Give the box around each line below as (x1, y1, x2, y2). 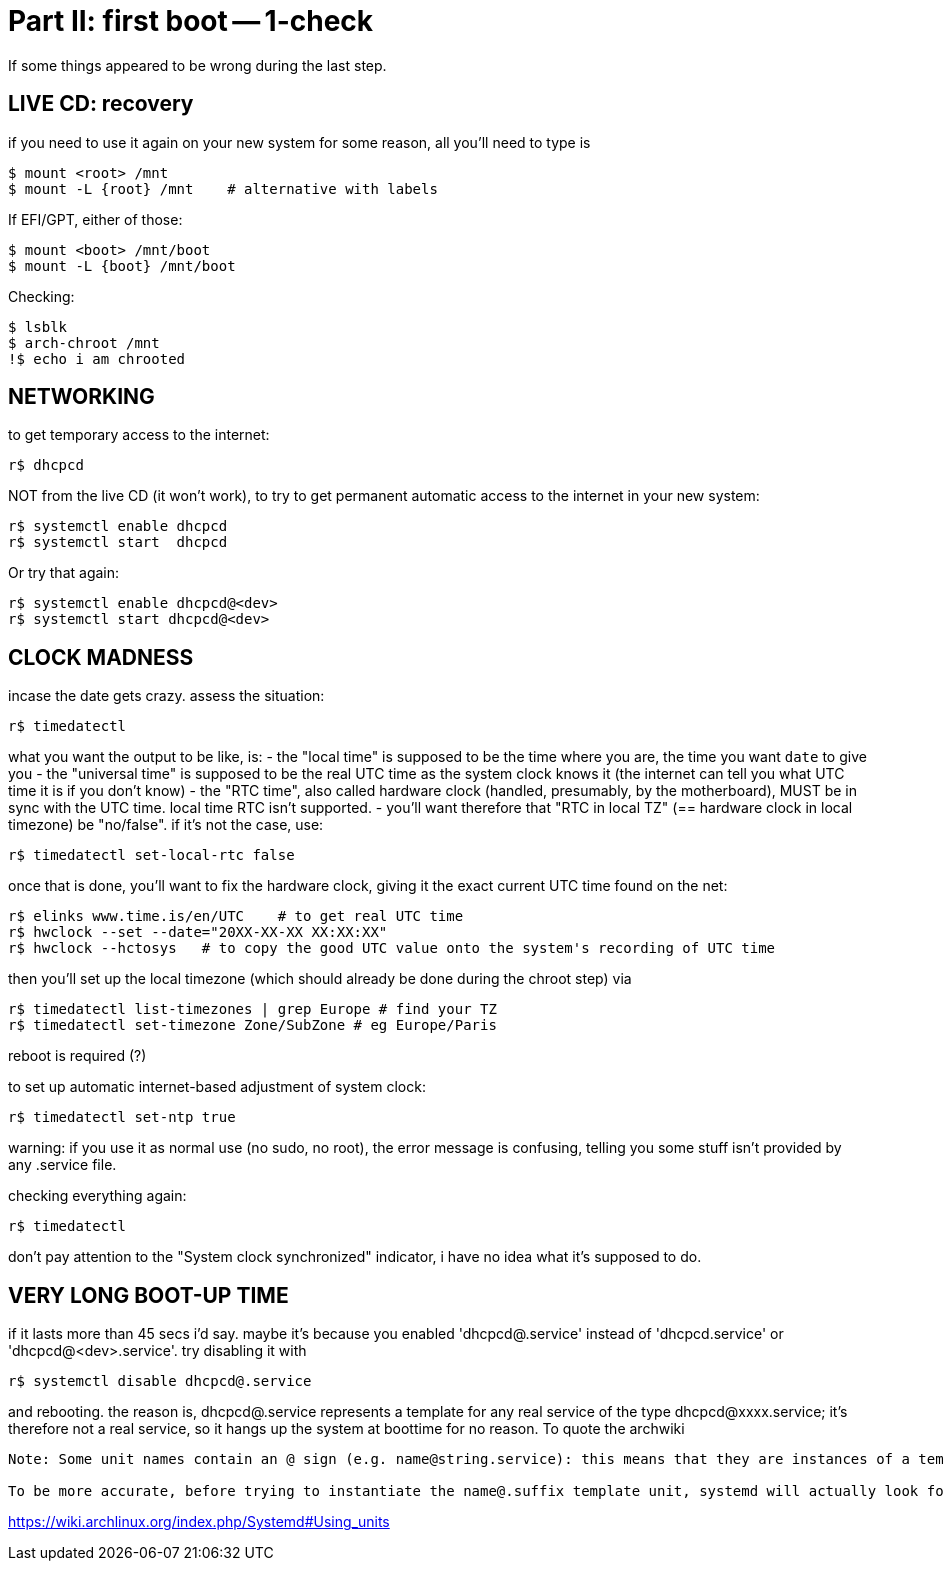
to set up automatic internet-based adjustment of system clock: (8, 1078, 426, 1096)
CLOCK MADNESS (8, 644, 194, 670)
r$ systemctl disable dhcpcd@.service (8, 1373, 312, 1390)
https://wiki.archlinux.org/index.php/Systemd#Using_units (8, 1513, 390, 1531)
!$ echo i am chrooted (8, 350, 186, 367)
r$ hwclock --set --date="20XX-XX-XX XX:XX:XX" (8, 924, 388, 941)
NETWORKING (8, 384, 155, 410)
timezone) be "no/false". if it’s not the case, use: (8, 816, 324, 834)
